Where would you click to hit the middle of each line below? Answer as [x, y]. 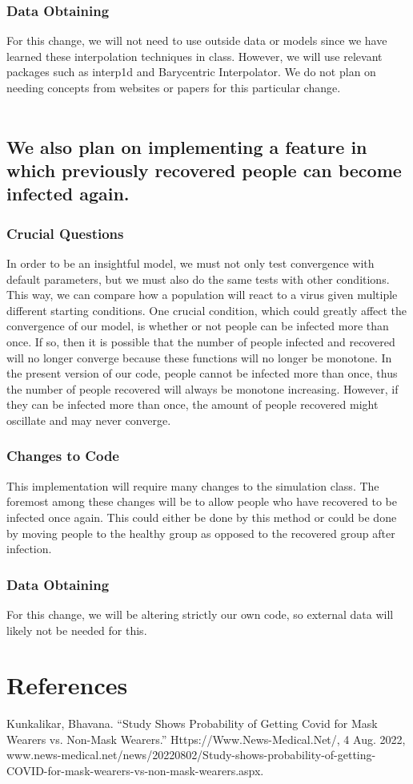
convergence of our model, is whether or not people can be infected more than [198, 326]
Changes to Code [63, 456]
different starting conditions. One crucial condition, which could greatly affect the [207, 310]
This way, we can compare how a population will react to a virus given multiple [202, 295]
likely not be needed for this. [77, 630]
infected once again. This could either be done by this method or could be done [202, 517]
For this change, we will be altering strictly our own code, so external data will [200, 614]
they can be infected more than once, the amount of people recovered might [192, 404]
